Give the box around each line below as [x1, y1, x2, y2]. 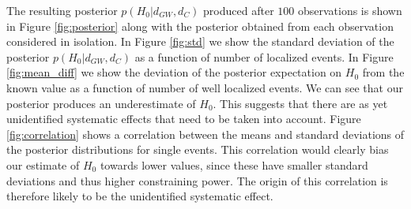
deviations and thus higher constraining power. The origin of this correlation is [6, 172, 388, 188]
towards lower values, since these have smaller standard [100, 156, 368, 173]
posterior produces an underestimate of [6, 95, 196, 111]
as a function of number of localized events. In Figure [134, 48, 394, 65]
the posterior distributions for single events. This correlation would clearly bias [6, 141, 389, 158]
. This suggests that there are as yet [213, 95, 388, 111]
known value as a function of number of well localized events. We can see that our [6, 79, 403, 95]
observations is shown [297, 2, 402, 18]
